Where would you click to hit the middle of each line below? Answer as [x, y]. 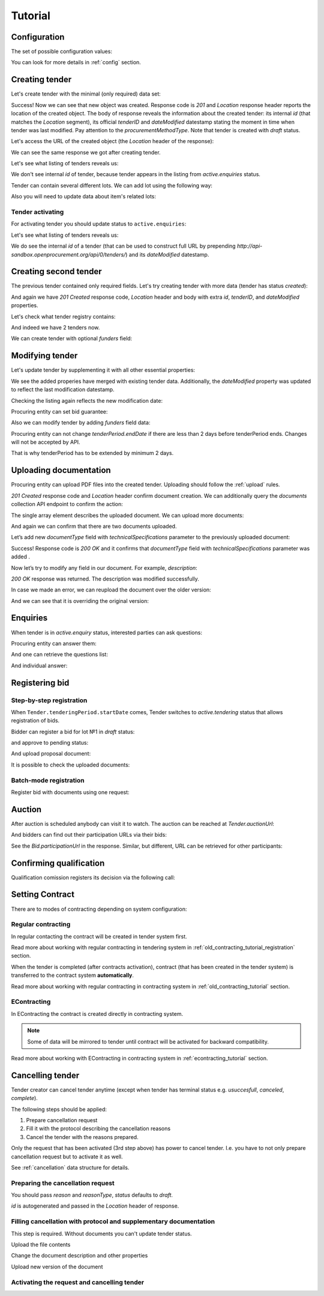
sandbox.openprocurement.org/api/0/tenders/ [68, 254]
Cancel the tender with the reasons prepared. [82, 1137]
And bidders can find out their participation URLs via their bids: [89, 835]
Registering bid [40, 683]
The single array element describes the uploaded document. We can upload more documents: [127, 515]
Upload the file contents [41, 1245]
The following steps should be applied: [59, 1109]
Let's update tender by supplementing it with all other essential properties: [103, 370]
